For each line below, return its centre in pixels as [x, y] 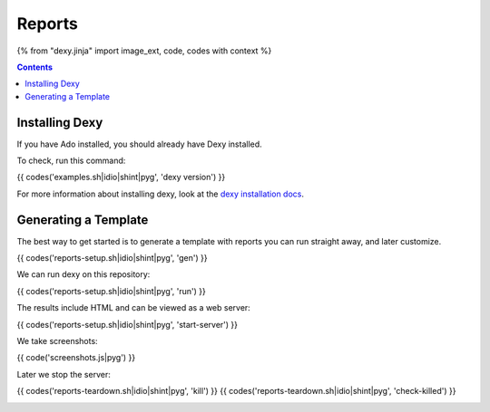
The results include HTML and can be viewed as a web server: [134, 308]
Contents [35, 67]
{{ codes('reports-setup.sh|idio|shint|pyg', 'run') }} [111, 291]
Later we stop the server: [64, 374]
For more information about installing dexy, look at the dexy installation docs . [160, 194]
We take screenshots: [58, 341]
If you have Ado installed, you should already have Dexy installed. [139, 144]
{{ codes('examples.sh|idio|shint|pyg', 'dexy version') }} [121, 177]
